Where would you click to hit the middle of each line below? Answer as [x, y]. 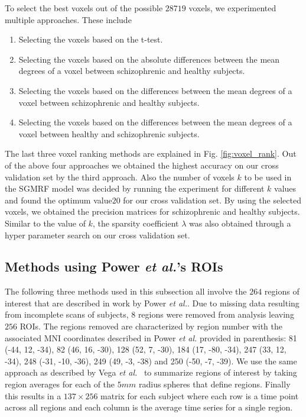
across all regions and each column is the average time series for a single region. [149, 407]
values [285, 188]
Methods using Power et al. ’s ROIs [114, 266]
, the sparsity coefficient [136, 223]
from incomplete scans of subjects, [67, 314]
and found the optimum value [58, 200]
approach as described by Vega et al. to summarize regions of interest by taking [151, 372]
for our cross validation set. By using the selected [212, 200]
